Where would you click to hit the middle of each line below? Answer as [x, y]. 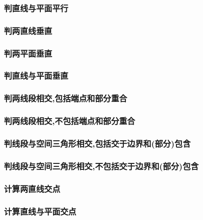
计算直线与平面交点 [40, 211]
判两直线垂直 [28, 30]
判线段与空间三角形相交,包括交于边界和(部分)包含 [97, 143]
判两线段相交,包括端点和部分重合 [66, 98]
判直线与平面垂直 [36, 76]
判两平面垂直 [28, 53]
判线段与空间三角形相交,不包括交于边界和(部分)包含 [101, 166]
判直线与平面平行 [36, 8]
